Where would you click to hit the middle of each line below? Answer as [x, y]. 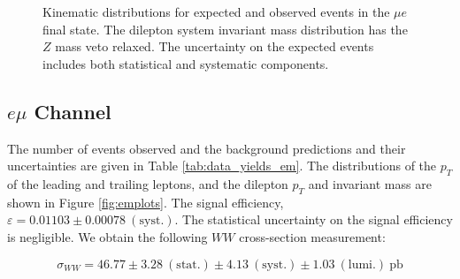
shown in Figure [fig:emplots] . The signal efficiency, [146, 202]
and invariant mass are [370, 183]
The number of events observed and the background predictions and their [207, 148]
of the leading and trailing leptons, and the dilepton [148, 183]
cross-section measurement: [312, 236]
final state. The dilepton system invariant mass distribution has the [225, 29]
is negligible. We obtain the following [107, 236]
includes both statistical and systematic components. [186, 63]
